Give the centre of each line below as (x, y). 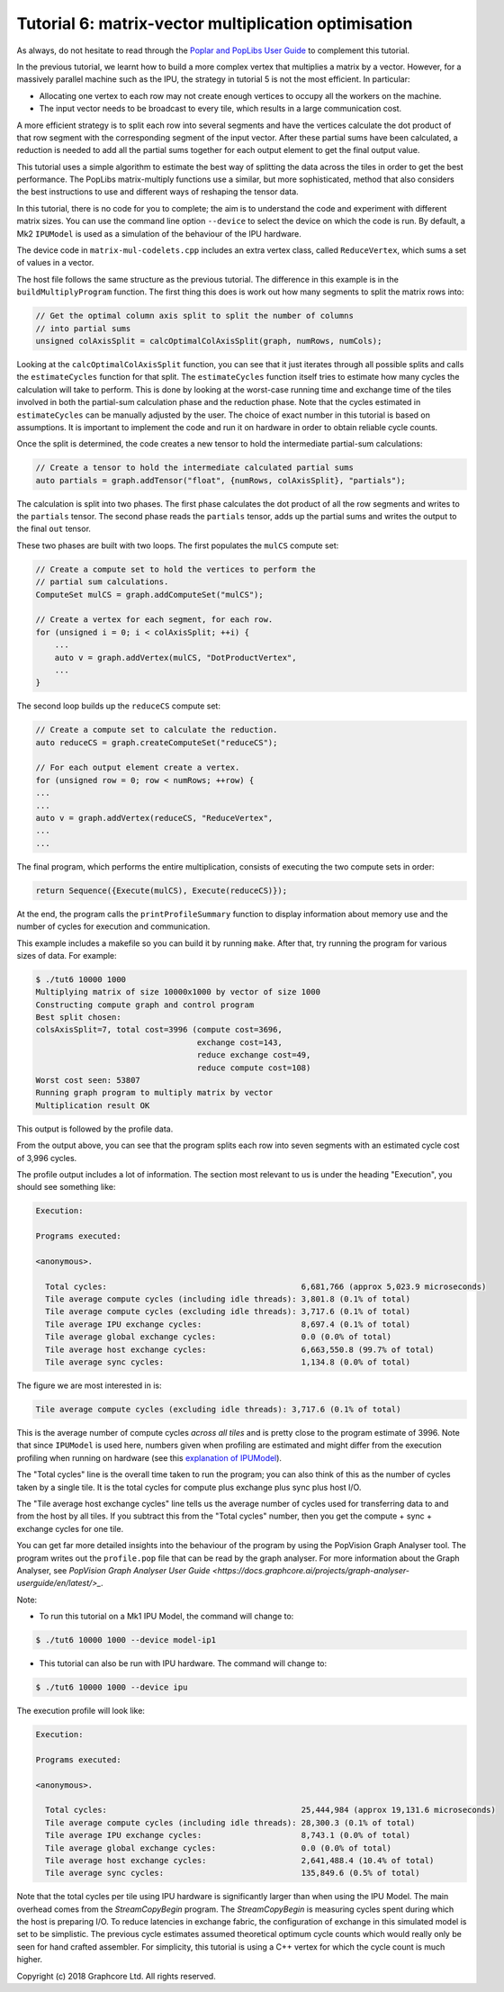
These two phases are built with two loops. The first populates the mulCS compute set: (178, 545)
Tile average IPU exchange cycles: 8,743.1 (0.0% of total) (228, 1835)
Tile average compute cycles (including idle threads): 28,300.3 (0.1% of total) (230, 1822)
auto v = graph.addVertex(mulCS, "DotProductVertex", (175, 658)
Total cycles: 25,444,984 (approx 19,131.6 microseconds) (271, 1810)
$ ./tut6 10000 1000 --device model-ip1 (126, 1640)
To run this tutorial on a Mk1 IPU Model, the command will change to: (166, 1617)
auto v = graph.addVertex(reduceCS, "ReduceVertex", (154, 818)
